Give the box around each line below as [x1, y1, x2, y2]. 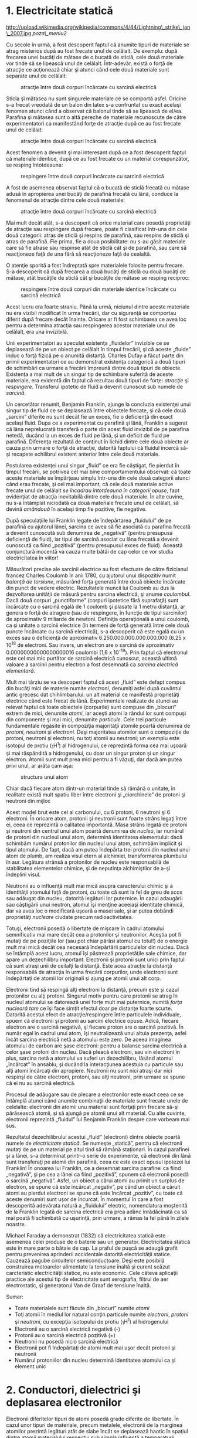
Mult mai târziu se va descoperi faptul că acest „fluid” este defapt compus [6, 679, 186, 686]
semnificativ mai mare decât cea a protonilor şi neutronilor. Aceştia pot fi [6, 931, 182, 938]
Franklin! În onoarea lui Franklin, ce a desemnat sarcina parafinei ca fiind [6, 1164, 181, 1171]
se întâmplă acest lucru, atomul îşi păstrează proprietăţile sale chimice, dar [6, 949, 187, 957]
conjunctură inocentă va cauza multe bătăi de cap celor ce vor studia [6, 548, 174, 555]
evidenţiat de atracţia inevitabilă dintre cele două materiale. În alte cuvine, [6, 493, 184, 500]
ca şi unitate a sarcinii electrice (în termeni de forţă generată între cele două [6, 622, 189, 629]
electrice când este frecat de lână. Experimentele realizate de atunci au [6, 697, 178, 704]
